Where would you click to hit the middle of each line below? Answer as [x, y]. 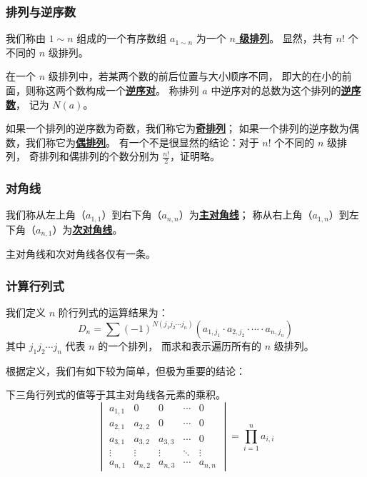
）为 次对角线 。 [87, 229]
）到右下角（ [132, 215]
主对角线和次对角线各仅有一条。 [81, 254]
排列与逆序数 [41, 11]
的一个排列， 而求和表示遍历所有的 [180, 345]
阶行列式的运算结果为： [113, 312]
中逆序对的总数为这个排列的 [276, 90]
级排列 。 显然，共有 [286, 38]
